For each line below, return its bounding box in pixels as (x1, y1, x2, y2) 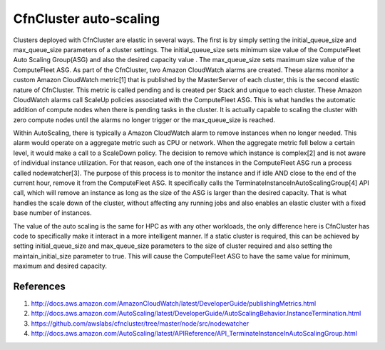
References (13, 280, 66, 292)
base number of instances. (13, 209, 92, 217)
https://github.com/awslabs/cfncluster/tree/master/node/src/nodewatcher (31, 319, 250, 328)
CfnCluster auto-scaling (13, 11, 160, 26)
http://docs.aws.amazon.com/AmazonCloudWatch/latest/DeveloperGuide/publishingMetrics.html (31, 299, 317, 308)
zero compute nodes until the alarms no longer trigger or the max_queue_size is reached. (13, 115, 276, 124)
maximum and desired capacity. (13, 261, 107, 271)
